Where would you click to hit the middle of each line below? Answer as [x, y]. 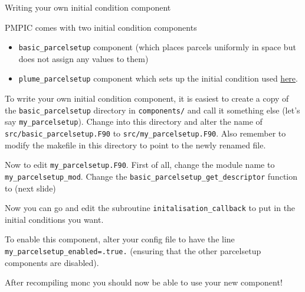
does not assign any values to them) [83, 58]
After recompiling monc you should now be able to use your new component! [144, 282]
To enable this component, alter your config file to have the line [120, 239]
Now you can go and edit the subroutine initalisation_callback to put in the [150, 208]
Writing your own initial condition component [88, 7]
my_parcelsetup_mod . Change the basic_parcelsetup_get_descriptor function [151, 176]
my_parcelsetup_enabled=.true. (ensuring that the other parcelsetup [133, 251]
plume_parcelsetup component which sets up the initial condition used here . [158, 78]
